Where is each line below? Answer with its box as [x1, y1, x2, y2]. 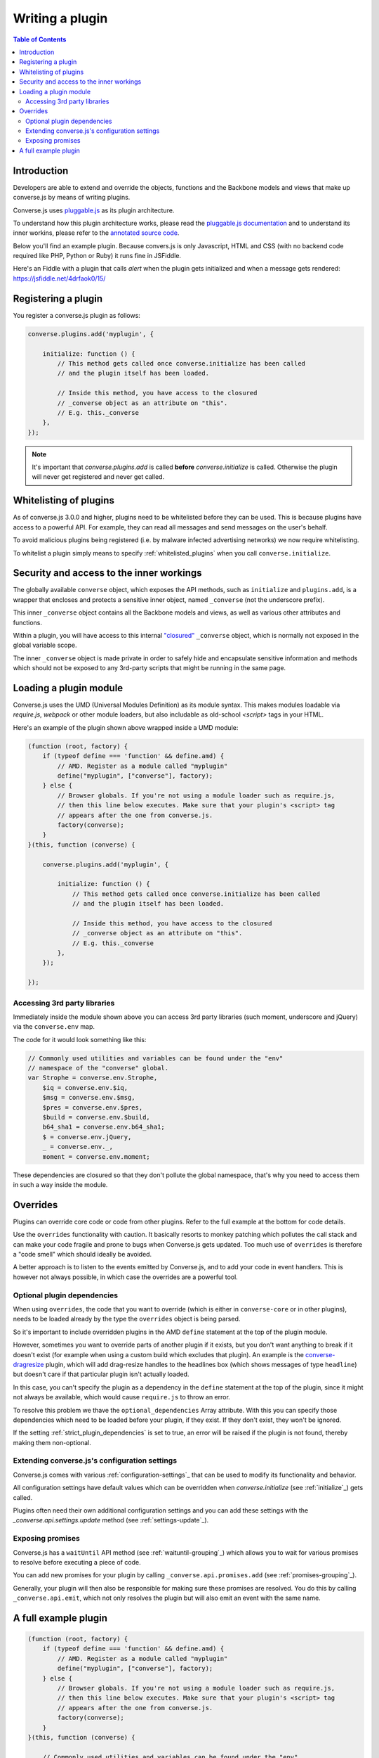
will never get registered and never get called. [32, 473, 165, 481]
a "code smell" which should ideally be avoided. [13, 1250, 152, 1259]
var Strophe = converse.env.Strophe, [27, 1074, 158, 1082]
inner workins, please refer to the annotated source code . [13, 229, 180, 237]
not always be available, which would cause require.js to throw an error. [13, 1393, 231, 1401]
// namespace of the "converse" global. [27, 1064, 168, 1072]
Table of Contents [13, 35, 67, 44]
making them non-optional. [13, 1438, 91, 1446]
